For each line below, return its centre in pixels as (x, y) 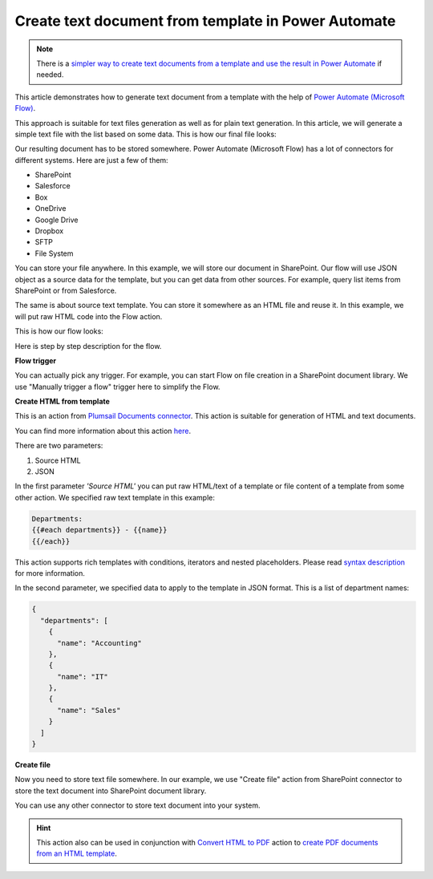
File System (54, 253)
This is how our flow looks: (59, 331)
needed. (50, 75)
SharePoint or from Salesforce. (66, 290)
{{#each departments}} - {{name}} (99, 530)
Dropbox (49, 231)
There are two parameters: (59, 446)
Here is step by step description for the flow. (88, 346)
